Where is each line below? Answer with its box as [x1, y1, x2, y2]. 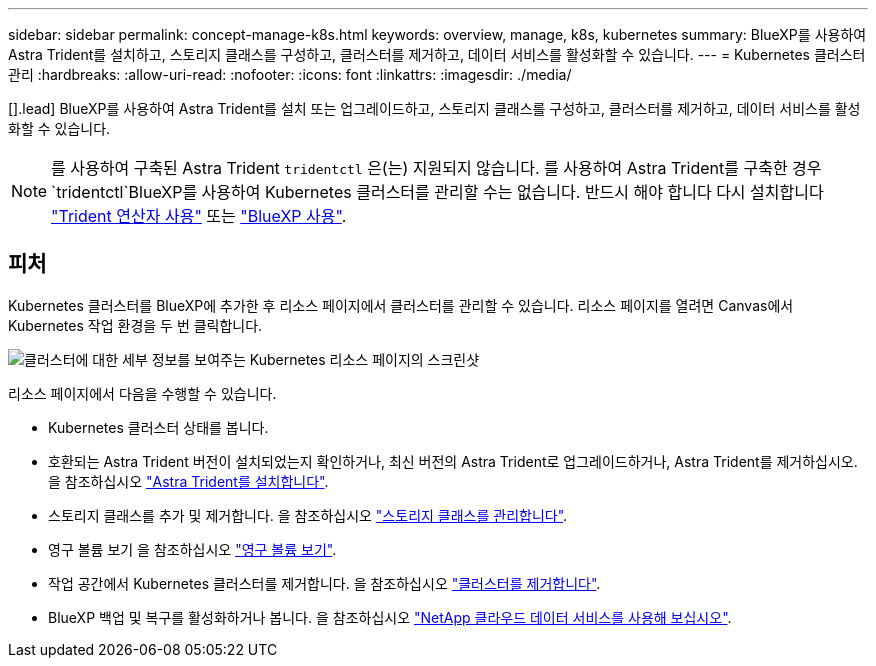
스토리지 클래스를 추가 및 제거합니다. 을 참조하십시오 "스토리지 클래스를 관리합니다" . [48, 506, 568, 524]
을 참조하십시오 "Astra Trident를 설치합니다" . [48, 472, 329, 490]
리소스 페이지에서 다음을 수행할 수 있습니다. [8, 384, 277, 402]
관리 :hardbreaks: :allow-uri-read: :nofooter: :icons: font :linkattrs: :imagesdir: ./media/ [8, 66, 572, 83]
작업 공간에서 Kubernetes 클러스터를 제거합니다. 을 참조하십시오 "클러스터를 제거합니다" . [48, 574, 601, 592]
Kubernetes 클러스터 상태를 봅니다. [48, 418, 269, 436]
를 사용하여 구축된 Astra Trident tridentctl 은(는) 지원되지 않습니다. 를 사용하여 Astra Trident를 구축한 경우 [51, 158, 822, 178]
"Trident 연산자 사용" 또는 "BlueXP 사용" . [51, 206, 347, 226]
